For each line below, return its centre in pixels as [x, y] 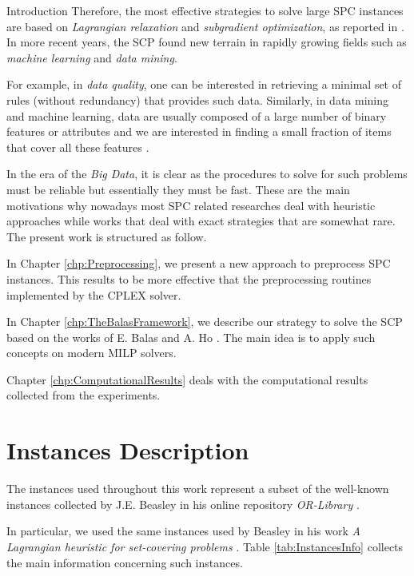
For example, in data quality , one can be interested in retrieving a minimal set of [204, 84]
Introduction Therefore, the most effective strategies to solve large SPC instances [205, 10]
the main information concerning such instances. [125, 562]
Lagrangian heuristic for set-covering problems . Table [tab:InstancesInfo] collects [205, 546]
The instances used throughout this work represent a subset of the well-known [198, 489]
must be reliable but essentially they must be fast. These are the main [178, 189]
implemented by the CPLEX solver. [94, 294]
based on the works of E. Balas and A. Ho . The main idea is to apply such [191, 337]
